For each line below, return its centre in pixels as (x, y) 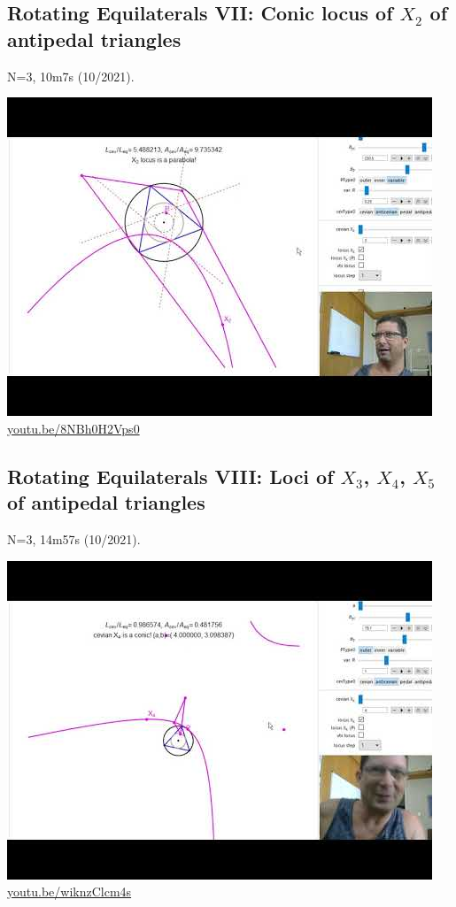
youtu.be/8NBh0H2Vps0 (73, 428)
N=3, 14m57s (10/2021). (74, 538)
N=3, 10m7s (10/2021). (71, 76)
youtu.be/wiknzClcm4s (70, 892)
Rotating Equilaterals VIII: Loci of (170, 476)
